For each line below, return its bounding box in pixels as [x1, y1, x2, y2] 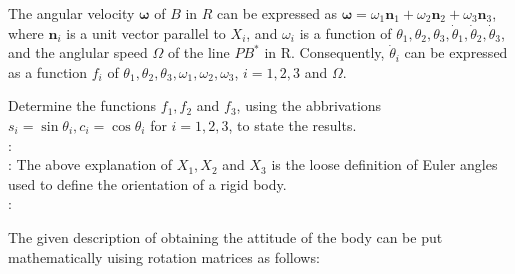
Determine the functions [8, 95, 157, 116]
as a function [8, 61, 88, 82]
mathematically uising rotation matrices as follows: [8, 246, 320, 267]
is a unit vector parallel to [66, 22, 226, 43]
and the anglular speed [8, 42, 148, 63]
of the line [167, 42, 230, 63]
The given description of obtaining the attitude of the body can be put [8, 226, 443, 247]
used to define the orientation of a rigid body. [8, 173, 287, 194]
